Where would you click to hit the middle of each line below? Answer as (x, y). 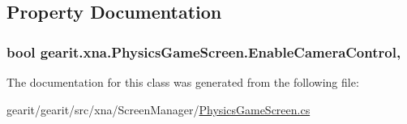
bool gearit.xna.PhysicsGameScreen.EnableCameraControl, (204, 51)
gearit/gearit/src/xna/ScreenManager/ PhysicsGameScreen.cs (159, 109)
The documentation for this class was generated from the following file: (183, 82)
